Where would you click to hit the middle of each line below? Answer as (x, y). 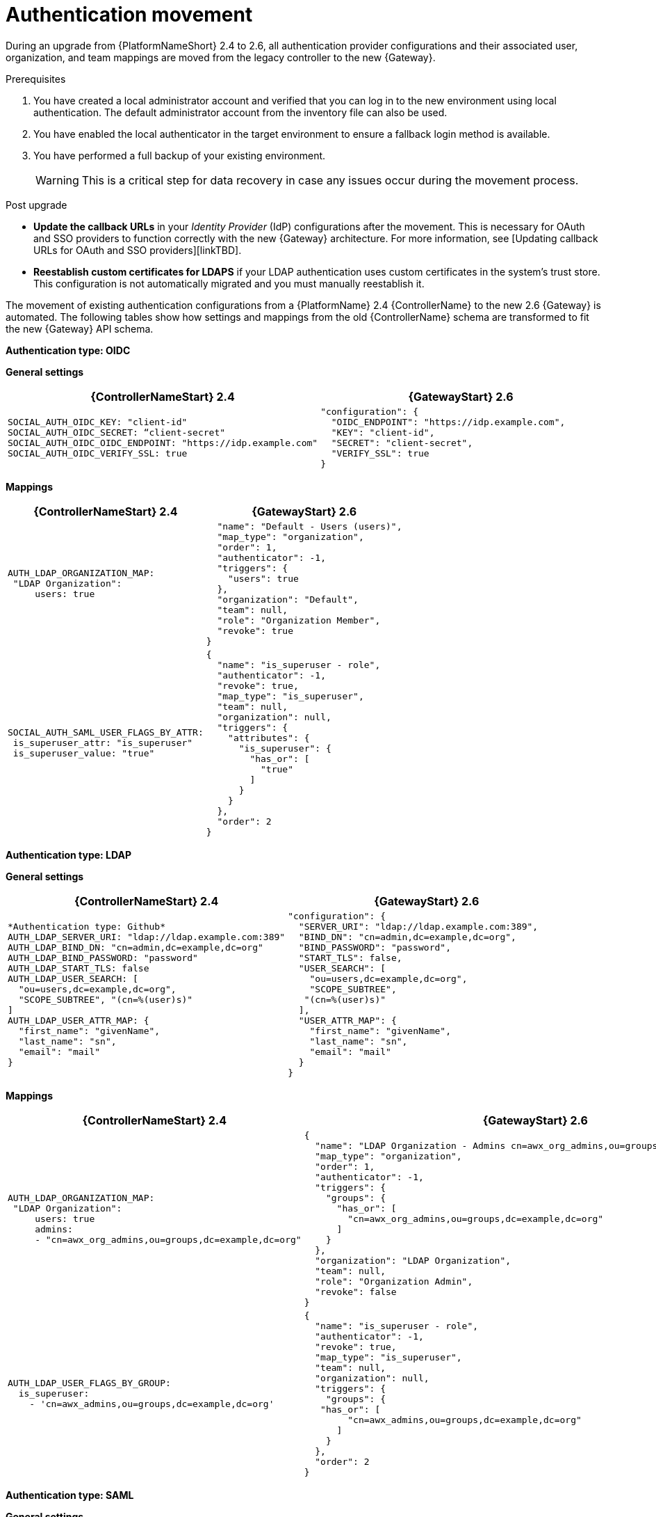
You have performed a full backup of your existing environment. (180, 155)
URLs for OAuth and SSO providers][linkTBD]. (138, 250)
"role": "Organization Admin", (394, 1281)
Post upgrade (36, 205)
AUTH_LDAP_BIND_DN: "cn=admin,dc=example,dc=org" (136, 947)
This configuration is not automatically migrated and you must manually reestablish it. (229, 283)
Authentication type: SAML (70, 1495)
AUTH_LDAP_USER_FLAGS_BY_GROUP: (89, 1383)
